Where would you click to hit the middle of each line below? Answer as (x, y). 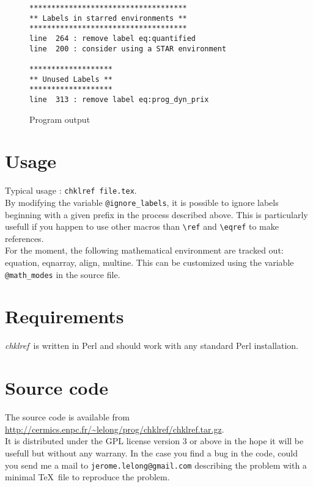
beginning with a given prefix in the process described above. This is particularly (156, 214)
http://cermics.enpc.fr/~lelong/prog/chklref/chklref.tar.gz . (115, 429)
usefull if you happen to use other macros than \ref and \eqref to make (142, 226)
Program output (60, 119)
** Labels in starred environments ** (108, 18)
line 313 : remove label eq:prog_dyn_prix (119, 99)
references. (24, 238)
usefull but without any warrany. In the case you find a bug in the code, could (151, 452)
